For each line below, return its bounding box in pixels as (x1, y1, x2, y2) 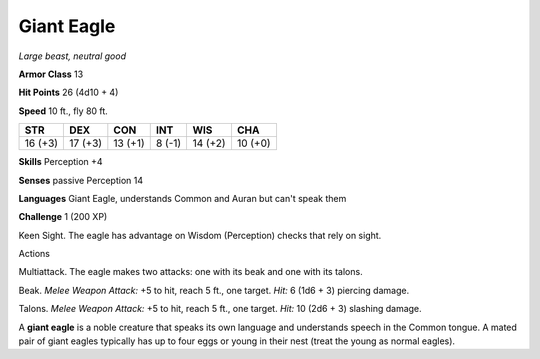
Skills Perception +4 (18, 156, 104, 168)
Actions (18, 248, 50, 260)
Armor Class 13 (18, 68, 84, 80)
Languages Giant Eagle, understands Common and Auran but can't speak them (18, 192, 347, 204)
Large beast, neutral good (18, 50, 127, 62)
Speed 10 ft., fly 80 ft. (18, 105, 109, 117)
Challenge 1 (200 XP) (18, 211, 108, 223)
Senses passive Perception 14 (18, 174, 144, 186)
